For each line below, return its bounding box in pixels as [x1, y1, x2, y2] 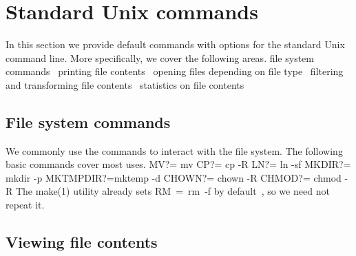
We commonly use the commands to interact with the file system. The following [6, 143, 343, 158]
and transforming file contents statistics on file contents [6, 77, 244, 92]
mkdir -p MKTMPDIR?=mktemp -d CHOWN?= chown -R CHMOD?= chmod [6, 170, 342, 184]
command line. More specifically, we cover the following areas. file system [6, 50, 314, 65]
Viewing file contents [6, 231, 158, 253]
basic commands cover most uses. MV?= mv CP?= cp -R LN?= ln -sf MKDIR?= [6, 157, 351, 171]
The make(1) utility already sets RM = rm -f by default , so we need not [15, 184, 330, 198]
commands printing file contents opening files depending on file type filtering [6, 64, 344, 78]
